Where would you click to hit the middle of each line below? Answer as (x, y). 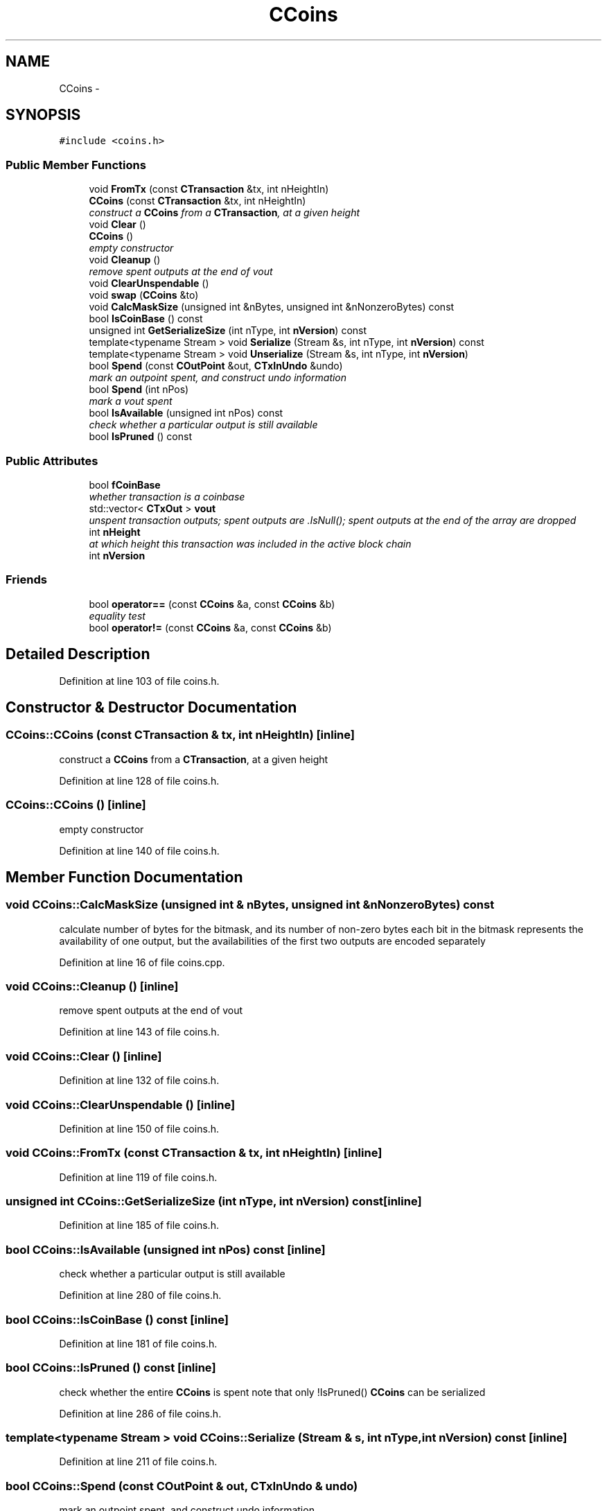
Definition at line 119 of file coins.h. (138, 1177)
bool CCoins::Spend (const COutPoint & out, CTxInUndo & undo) (182, 1486)
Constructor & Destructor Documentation (151, 707)
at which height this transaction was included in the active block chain (250, 543)
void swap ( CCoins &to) (144, 295)
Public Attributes (52, 461)
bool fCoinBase (125, 484)
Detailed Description (78, 654)
